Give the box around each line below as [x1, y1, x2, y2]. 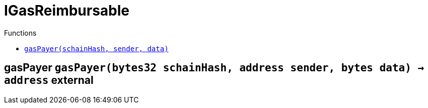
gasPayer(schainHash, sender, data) [24, 44, 169, 53]
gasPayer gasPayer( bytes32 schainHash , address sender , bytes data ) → [4, 61, 424, 74]
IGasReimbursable [4, 2, 130, 19]
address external [4, 74, 94, 87]
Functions [4, 28, 37, 37]
